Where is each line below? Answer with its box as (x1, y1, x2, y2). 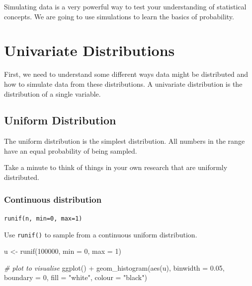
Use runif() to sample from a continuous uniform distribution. (4, 229, 197, 239)
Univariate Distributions (4, 40, 175, 60)
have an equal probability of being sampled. (4, 145, 137, 156)
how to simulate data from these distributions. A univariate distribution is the (4, 78, 243, 89)
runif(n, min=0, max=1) (4, 215, 83, 222)
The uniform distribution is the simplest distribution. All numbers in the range (4, 136, 245, 146)
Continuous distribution (4, 193, 102, 205)
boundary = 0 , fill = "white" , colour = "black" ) (4, 272, 147, 283)
